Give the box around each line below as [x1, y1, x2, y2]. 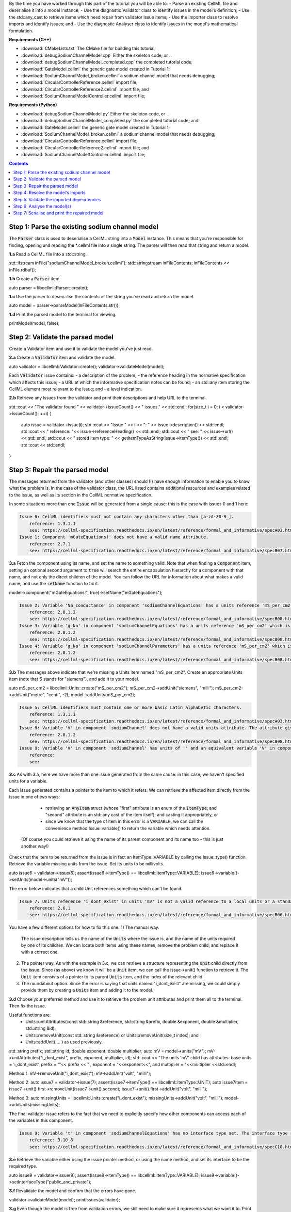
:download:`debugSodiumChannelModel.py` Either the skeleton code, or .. [21, 111, 169, 116]
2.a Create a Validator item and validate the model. [9, 354, 116, 361]
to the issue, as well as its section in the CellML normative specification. [9, 492, 153, 498]
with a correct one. [21, 949, 59, 955]
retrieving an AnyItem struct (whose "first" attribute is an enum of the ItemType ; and [45, 805, 217, 811]
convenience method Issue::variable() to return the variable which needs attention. [45, 825, 210, 831]
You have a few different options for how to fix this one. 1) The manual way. [9, 925, 160, 930]
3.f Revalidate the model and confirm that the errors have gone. [9, 1188, 137, 1194]
